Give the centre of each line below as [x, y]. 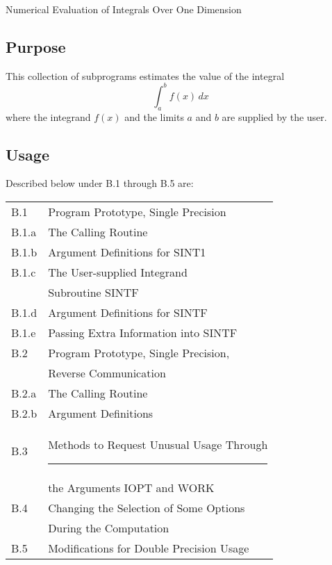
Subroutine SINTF [93, 293]
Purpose [36, 46]
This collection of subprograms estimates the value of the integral [145, 75]
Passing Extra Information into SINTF [143, 333]
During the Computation [109, 528]
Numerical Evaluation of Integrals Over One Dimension [124, 9]
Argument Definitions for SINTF [128, 313]
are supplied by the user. [274, 116]
